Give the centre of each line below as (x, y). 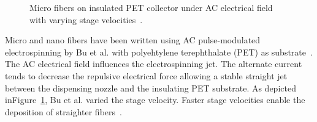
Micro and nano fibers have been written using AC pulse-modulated (133, 40)
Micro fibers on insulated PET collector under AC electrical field (151, 7)
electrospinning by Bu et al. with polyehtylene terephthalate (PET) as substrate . (159, 52)
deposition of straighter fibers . (63, 111)
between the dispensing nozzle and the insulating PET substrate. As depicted (151, 88)
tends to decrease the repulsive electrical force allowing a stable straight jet (146, 75)
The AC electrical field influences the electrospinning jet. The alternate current (154, 64)
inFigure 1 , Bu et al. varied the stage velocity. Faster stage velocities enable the (155, 100)
